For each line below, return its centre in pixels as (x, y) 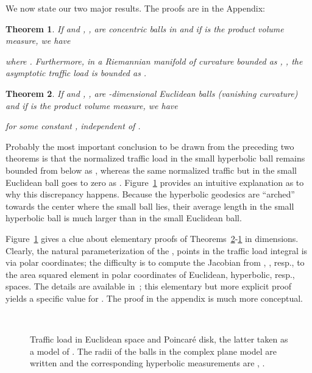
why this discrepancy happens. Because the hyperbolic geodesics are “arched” (150, 194)
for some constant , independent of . (73, 126)
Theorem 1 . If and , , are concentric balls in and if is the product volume (145, 28)
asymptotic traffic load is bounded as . (76, 73)
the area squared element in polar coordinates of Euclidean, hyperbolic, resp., (150, 274)
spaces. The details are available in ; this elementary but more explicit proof (149, 286)
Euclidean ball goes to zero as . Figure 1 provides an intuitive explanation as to (155, 182)
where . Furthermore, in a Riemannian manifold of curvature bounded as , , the (154, 61)
